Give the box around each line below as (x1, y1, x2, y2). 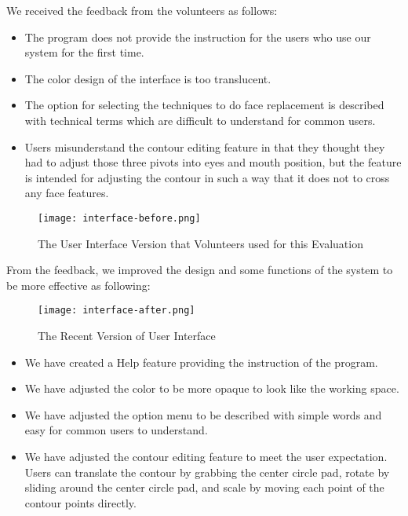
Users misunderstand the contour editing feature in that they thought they (24, 138, 385, 155)
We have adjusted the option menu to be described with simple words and (24, 406, 382, 423)
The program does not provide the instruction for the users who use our (24, 28, 371, 45)
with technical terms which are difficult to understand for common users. (24, 112, 376, 128)
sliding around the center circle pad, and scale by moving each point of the (24, 479, 384, 496)
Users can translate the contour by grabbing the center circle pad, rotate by (24, 463, 390, 480)
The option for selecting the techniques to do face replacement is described (24, 97, 384, 113)
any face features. (24, 185, 109, 201)
